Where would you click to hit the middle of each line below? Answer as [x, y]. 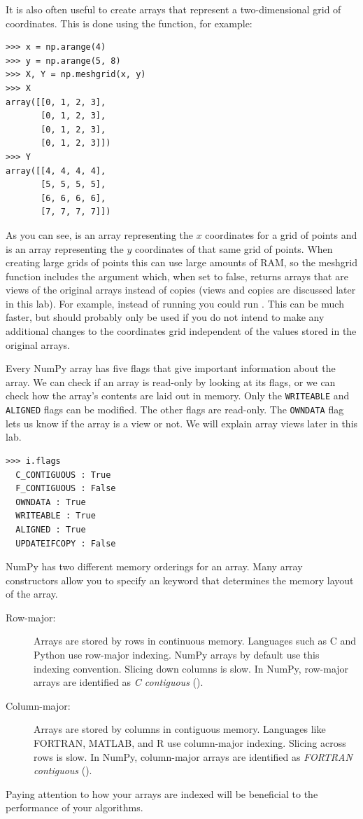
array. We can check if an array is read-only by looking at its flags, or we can [171, 381]
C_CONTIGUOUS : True [63, 475]
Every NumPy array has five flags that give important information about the [171, 368]
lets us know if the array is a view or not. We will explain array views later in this [182, 423]
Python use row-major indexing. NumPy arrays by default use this [177, 655]
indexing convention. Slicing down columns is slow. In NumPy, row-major [191, 668]
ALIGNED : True [51, 529]
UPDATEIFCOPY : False [66, 543]
